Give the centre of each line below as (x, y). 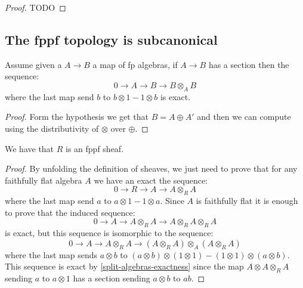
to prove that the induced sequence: (70, 212)
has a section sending (112, 278)
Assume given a (33, 64)
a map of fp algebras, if (135, 64)
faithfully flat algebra (44, 180)
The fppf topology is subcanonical (111, 39)
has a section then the (249, 64)
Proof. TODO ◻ (35, 7)
